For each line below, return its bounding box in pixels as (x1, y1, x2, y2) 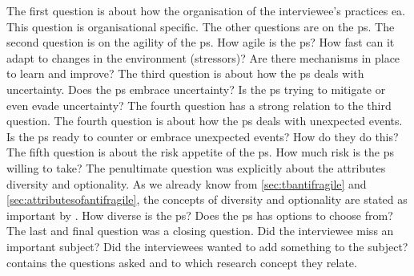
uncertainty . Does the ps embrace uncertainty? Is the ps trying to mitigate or (6, 80, 386, 97)
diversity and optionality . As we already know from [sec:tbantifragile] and (6, 175, 367, 192)
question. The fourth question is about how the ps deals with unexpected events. (6, 112, 403, 129)
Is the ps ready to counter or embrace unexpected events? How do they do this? (6, 128, 399, 144)
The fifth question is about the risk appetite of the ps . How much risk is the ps (6, 144, 395, 160)
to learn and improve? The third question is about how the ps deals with (6, 65, 364, 82)
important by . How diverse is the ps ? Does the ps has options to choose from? (6, 206, 393, 223)
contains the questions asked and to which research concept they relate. (6, 254, 357, 270)
